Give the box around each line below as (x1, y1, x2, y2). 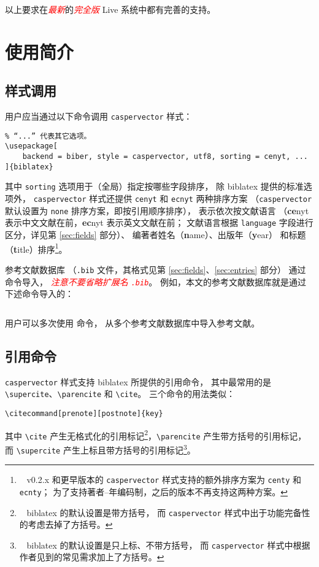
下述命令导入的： (5, 287, 74, 300)
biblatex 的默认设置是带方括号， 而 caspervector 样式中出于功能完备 (26, 506, 302, 519)
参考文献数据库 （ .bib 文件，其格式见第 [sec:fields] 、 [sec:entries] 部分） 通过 (5, 263, 306, 276)
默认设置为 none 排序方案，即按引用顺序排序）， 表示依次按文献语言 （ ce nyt (5, 204, 309, 217)
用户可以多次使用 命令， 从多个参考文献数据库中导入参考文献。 (5, 316, 260, 329)
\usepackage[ (5, 142, 58, 151)
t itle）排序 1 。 (13, 241, 67, 255)
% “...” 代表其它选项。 (5, 131, 91, 141)
